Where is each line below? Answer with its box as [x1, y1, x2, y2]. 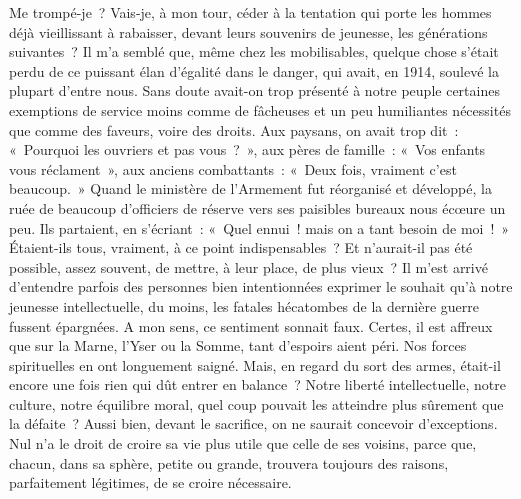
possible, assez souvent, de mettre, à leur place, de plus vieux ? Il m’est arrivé [9, 256, 488, 277]
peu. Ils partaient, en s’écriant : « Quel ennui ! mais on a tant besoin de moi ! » [9, 217, 510, 238]
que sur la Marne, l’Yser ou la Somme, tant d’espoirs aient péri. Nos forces [9, 335, 467, 356]
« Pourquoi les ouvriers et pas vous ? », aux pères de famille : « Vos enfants [9, 139, 486, 160]
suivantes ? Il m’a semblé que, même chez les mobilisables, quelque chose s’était [9, 41, 499, 62]
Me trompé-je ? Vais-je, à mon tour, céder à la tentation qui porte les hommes [9, 2, 492, 22]
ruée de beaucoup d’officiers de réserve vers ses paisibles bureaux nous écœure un [9, 197, 506, 218]
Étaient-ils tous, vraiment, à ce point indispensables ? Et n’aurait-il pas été [9, 237, 473, 258]
